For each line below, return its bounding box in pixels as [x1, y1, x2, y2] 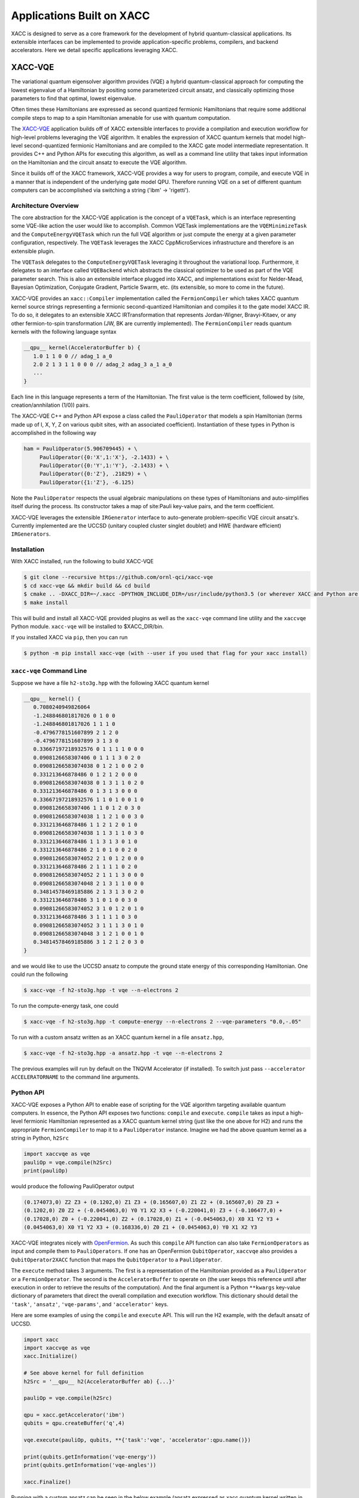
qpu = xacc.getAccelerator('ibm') [23, 1412, 125, 1418]
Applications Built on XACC [11, 9, 150, 22]
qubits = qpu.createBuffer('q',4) [23, 1420, 125, 1427]
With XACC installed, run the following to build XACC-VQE [11, 558, 154, 565]
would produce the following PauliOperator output [11, 1182, 135, 1189]
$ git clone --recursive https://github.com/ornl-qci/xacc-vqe [23, 574, 214, 581]
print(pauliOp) [23, 1167, 68, 1174]
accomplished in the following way [11, 429, 97, 437]
